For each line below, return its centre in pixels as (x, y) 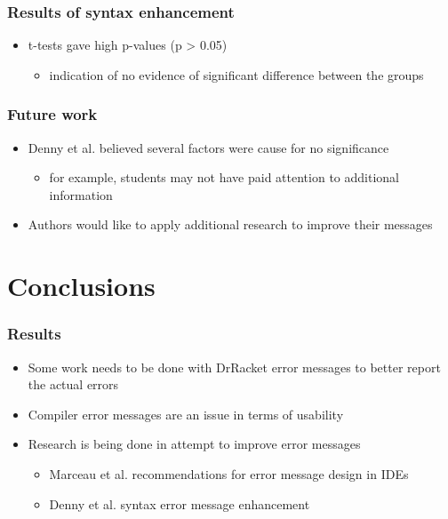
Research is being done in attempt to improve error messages (194, 444)
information (81, 194)
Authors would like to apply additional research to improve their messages (230, 224)
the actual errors (73, 384)
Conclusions (81, 286)
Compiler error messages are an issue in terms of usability (186, 414)
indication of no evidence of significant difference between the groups (236, 74)
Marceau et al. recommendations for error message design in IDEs (229, 473)
